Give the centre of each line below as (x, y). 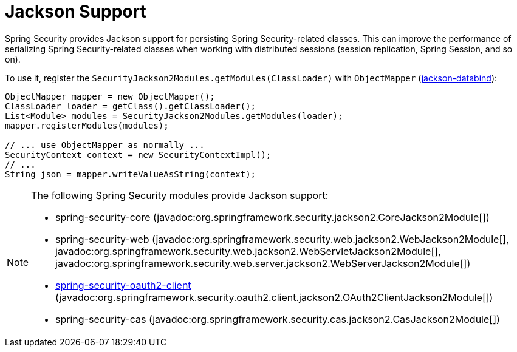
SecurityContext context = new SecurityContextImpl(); (138, 154)
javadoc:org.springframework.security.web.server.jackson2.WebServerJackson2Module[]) (263, 263)
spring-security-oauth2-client (123, 285)
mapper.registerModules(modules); (87, 125)
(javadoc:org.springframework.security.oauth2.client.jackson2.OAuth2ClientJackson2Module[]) (274, 297)
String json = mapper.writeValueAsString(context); (131, 174)
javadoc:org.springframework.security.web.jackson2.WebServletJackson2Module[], (248, 251)
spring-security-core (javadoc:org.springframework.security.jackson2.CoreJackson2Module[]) (272, 217)
